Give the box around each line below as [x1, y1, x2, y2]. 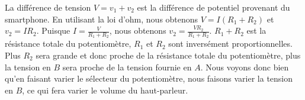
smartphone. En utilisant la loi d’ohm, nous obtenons [5, 12, 198, 25]
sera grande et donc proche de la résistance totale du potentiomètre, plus [36, 49, 301, 62]
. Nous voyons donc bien [200, 60, 289, 73]
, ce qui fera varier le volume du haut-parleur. [22, 83, 188, 96]
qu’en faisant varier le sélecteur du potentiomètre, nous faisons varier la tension [5, 72, 293, 85]
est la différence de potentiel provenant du [137, 1, 290, 13]
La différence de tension [5, 1, 91, 13]
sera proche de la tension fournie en [62, 60, 192, 73]
